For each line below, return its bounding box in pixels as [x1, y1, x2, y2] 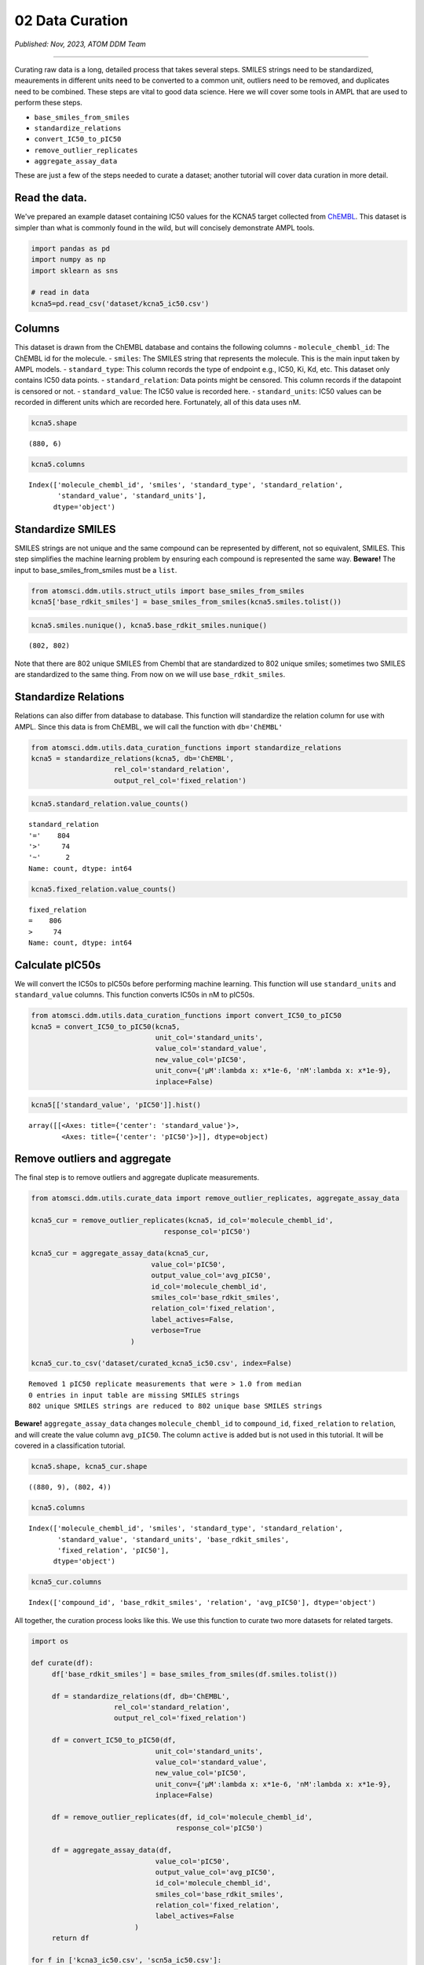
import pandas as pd [31, 244, 110, 253]
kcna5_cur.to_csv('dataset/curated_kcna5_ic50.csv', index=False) [31, 1359, 292, 1368]
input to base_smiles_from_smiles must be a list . [14, 565, 177, 575]
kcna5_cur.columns [31, 1578, 102, 1587]
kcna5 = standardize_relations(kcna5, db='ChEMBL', [31, 754, 235, 762]
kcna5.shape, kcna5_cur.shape [31, 1462, 148, 1471]
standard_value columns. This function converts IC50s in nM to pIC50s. [14, 990, 255, 1000]
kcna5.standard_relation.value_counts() [31, 799, 188, 809]
